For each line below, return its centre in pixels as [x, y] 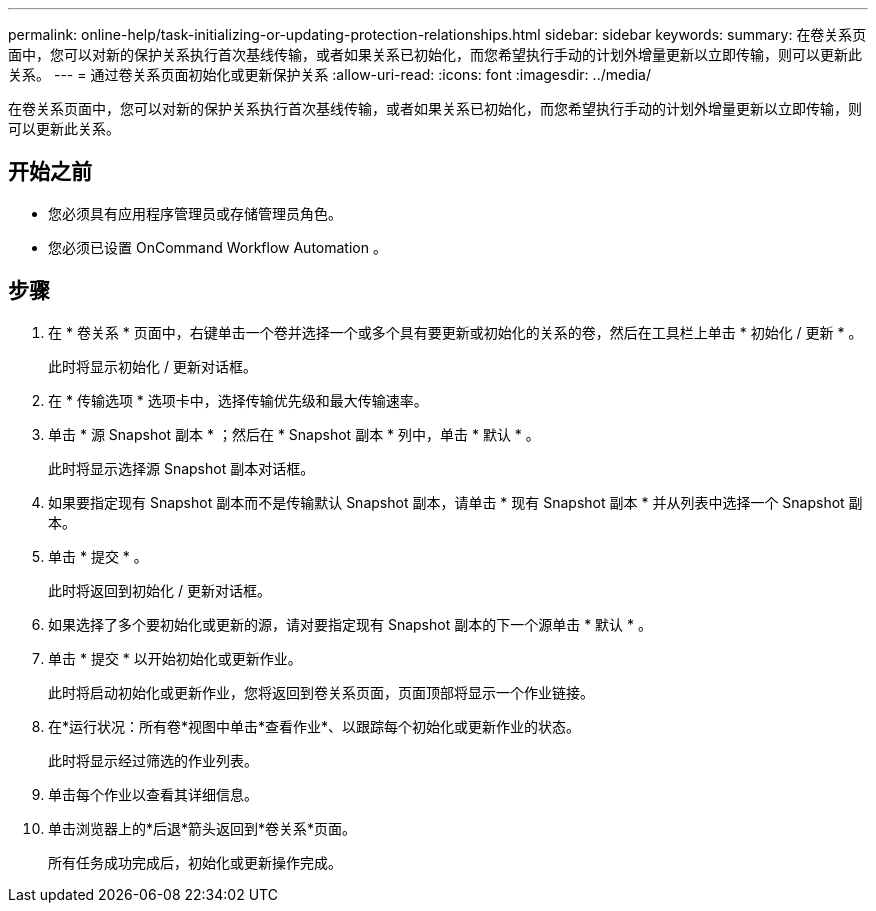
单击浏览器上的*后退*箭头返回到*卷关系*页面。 [202, 828]
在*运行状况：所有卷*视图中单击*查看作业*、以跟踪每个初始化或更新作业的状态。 [314, 726]
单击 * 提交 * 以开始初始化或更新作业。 [175, 658]
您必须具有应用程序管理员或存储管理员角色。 [195, 213]
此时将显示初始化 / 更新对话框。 [152, 366]
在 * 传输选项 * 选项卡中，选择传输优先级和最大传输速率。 [238, 400]
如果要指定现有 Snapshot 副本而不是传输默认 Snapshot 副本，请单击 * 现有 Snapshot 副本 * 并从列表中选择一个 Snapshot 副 [455, 502]
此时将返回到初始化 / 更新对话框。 [159, 590]
